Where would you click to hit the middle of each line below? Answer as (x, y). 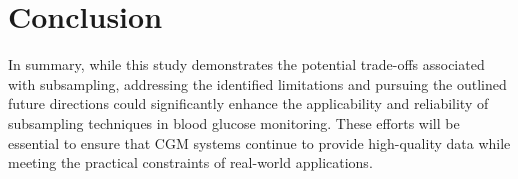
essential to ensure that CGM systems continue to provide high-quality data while (259, 142)
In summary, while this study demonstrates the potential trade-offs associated (246, 64)
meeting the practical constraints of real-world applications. (190, 162)
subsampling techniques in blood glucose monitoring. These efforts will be (234, 122)
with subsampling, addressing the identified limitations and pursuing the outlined (257, 83)
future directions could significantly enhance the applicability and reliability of (248, 103)
